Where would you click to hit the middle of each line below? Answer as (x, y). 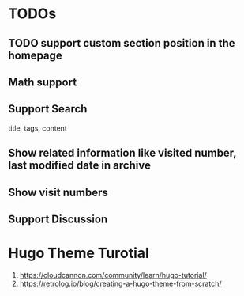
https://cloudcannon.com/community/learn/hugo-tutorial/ (113, 275)
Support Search (48, 109)
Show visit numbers (58, 192)
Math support (43, 82)
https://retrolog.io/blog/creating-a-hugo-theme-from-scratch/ (120, 283)
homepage (36, 55)
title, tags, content (38, 128)
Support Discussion (58, 219)
